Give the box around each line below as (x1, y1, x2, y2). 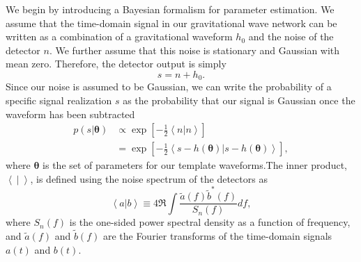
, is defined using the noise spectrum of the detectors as (30, 171, 268, 186)
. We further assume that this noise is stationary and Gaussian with (49, 42, 340, 57)
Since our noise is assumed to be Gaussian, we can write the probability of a (6, 79, 332, 94)
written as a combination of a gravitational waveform (6, 29, 233, 44)
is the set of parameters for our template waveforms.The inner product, (43, 158, 347, 172)
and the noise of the (248, 29, 334, 44)
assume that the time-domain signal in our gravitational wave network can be (6, 15, 337, 30)
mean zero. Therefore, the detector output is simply (6, 56, 226, 71)
